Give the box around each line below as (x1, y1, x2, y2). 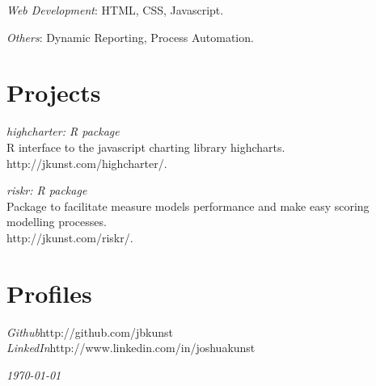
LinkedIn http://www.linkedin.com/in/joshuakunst (6, 339, 256, 356)
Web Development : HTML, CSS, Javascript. (6, 2, 224, 18)
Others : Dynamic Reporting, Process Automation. (6, 28, 254, 45)
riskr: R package (6, 182, 87, 199)
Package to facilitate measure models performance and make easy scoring (6, 197, 370, 214)
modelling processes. (6, 213, 107, 230)
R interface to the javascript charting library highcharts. (6, 138, 285, 155)
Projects (6, 76, 101, 109)
